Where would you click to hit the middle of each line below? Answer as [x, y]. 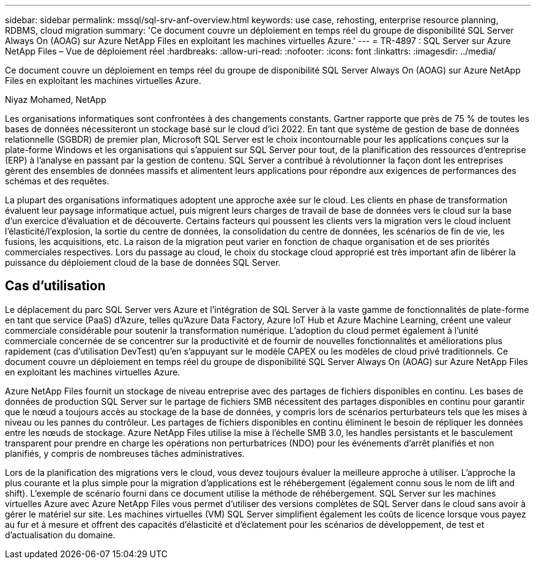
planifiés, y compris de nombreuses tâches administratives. [125, 453]
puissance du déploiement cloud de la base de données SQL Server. [143, 262]
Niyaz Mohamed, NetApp [56, 100]
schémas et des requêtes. [57, 181]
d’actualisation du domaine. [60, 535]
